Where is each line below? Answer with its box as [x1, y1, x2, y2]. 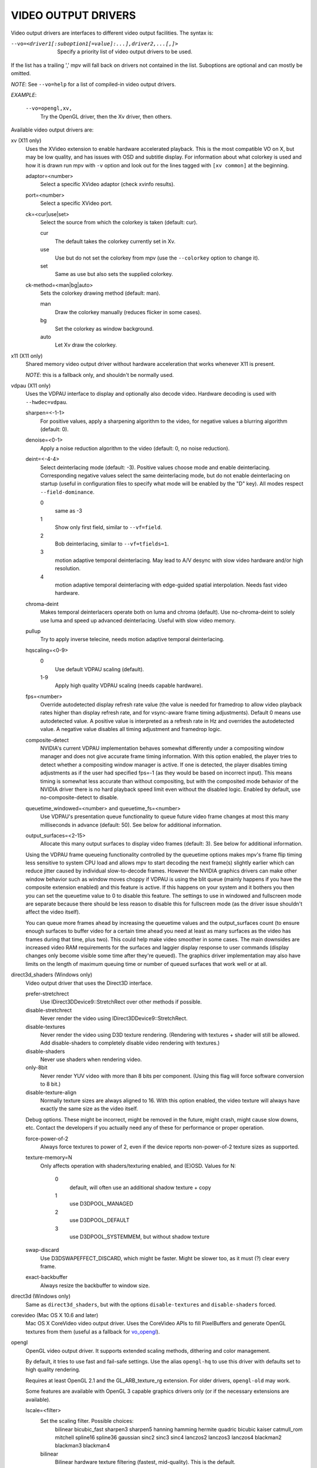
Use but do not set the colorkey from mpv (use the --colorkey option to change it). [55, 254, 259, 261]
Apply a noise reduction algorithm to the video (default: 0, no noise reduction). [40, 445, 230, 452]
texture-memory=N [25, 1154, 73, 1161]
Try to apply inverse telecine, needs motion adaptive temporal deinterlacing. [40, 636, 225, 643]
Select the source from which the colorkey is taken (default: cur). [40, 218, 198, 225]
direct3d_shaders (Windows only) [11, 971, 93, 978]
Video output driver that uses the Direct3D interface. [25, 979, 153, 986]
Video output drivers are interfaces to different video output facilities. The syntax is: [11, 29, 214, 36]
